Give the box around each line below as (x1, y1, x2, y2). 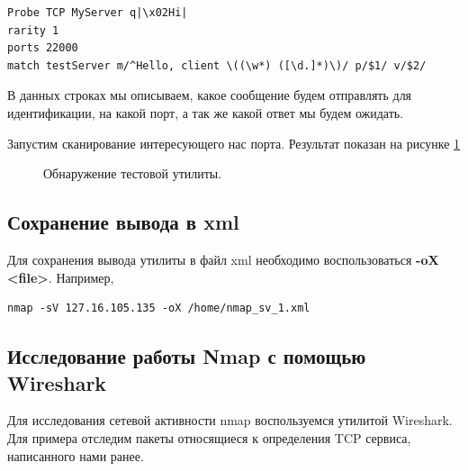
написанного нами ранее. (7, 446, 144, 465)
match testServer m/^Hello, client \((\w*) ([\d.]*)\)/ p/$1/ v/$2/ (7, 59, 427, 72)
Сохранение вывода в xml (7, 208, 239, 236)
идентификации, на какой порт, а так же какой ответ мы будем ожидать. (7, 103, 404, 122)
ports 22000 (7, 41, 78, 55)
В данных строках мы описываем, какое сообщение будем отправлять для (7, 86, 412, 104)
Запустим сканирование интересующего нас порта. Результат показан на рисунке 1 (7, 133, 461, 152)
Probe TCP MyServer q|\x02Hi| (7, 6, 188, 19)
